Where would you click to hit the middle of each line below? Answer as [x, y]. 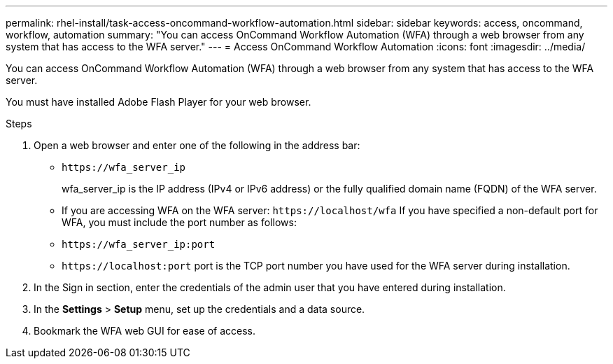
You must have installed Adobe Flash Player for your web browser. [158, 102]
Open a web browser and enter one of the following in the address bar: [197, 145]
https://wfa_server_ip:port [139, 244]
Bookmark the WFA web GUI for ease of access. [145, 331]
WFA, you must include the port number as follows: [179, 222]
